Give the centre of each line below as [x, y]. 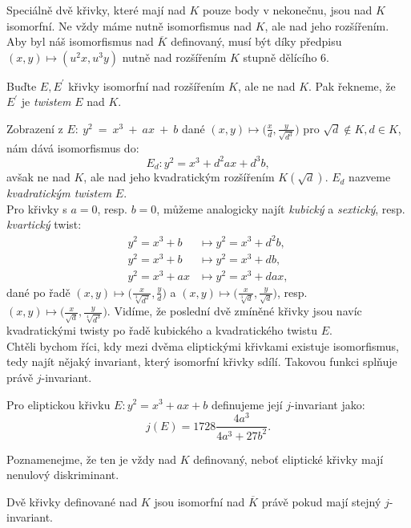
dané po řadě [38, 292]
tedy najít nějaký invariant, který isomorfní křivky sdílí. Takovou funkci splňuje [202, 361]
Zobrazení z [35, 128]
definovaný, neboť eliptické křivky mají [288, 459]
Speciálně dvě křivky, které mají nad [96, 10]
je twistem [46, 102]
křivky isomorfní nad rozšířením [147, 85]
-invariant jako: [328, 404]
